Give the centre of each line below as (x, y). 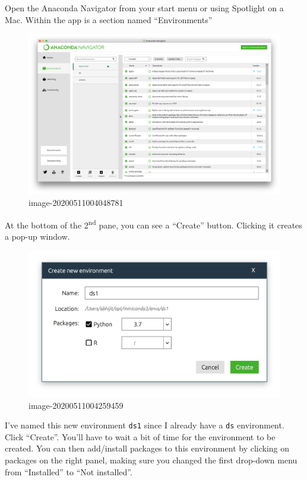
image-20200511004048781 (76, 203)
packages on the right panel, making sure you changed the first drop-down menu (151, 460)
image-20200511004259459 (76, 405)
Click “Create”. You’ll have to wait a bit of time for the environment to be (140, 436)
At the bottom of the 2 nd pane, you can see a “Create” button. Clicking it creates (153, 224)
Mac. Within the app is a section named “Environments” (109, 19)
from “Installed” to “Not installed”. (69, 471)
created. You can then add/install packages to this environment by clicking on (147, 448)
